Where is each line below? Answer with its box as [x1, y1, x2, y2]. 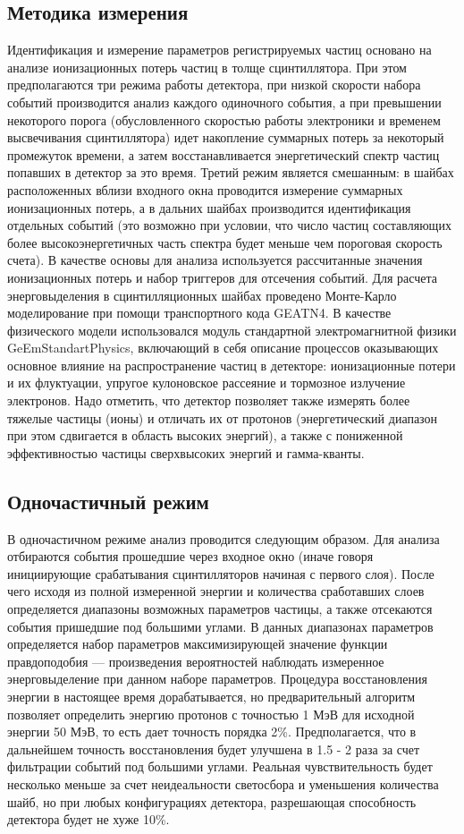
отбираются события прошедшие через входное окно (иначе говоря [7, 547, 374, 566]
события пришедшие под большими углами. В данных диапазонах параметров [7, 617, 434, 635]
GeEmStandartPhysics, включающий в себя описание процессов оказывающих [7, 338, 439, 357]
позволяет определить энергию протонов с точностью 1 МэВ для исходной [7, 704, 415, 723]
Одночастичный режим [7, 487, 209, 515]
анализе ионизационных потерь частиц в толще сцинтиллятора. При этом [7, 57, 407, 76]
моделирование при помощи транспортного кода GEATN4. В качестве [7, 303, 392, 322]
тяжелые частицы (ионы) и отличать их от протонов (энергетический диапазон [7, 408, 438, 427]
